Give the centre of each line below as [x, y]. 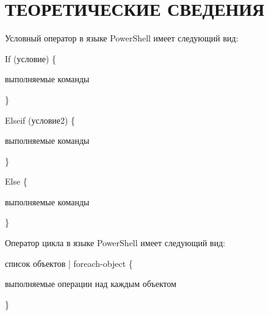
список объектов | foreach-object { [69, 263]
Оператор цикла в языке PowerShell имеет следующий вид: [115, 243]
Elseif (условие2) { [40, 120]
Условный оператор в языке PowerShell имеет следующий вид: [122, 38]
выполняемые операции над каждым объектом [91, 284]
